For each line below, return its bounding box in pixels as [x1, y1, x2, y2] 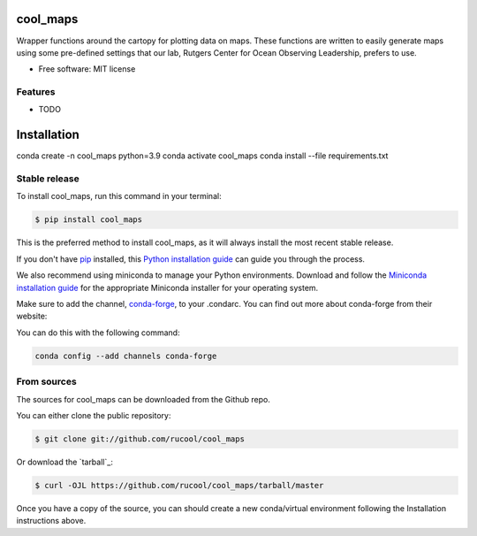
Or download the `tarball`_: [16, 456, 114, 467]
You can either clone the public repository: [16, 410, 171, 420]
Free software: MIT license [38, 64, 136, 74]
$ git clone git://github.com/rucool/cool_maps [34, 433, 245, 444]
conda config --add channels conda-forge [34, 350, 217, 361]
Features [16, 86, 56, 98]
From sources [16, 376, 77, 388]
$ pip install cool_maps [34, 215, 143, 225]
